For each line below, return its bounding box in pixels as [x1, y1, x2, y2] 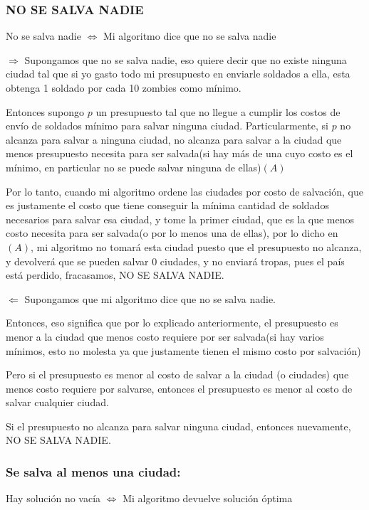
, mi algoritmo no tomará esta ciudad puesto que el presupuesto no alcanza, [30, 239, 362, 254]
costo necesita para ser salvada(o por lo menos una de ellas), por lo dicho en [6, 225, 338, 240]
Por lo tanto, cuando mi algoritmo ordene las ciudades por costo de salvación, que [6, 184, 363, 198]
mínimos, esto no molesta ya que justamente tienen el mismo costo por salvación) [6, 343, 361, 358]
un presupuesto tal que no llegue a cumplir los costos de [95, 104, 341, 119]
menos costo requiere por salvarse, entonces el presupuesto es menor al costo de [6, 381, 353, 395]
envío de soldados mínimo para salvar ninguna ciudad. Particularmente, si [6, 118, 328, 133]
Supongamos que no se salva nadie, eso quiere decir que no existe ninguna [24, 52, 347, 67]
